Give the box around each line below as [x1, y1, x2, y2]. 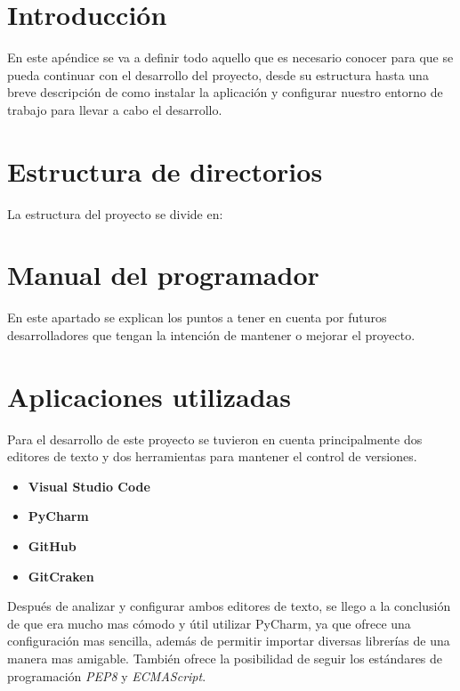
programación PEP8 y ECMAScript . [7, 666, 206, 685]
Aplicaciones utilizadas [7, 378, 291, 414]
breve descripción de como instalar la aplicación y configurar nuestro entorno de [7, 83, 443, 102]
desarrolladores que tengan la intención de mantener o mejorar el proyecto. [7, 325, 416, 344]
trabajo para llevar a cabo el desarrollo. [7, 100, 222, 118]
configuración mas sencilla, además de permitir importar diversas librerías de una [7, 631, 450, 650]
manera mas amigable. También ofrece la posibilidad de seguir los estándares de [7, 649, 443, 667]
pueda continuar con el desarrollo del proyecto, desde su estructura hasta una [7, 65, 429, 84]
